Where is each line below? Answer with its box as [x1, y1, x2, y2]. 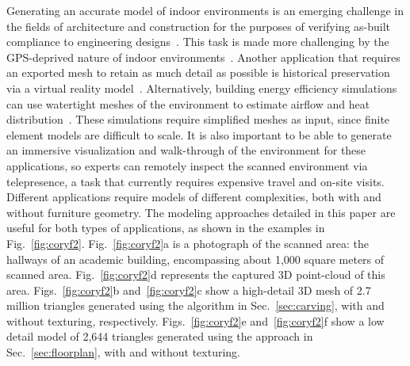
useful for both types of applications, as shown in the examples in [6, 219, 325, 236]
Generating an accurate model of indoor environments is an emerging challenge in [6, 2, 404, 18]
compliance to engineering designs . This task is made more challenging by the [6, 33, 389, 50]
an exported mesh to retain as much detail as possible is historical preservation [6, 64, 390, 81]
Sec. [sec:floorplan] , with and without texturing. [6, 344, 240, 360]
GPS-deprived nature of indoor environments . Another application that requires [6, 48, 400, 65]
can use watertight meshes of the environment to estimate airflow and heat [6, 95, 370, 112]
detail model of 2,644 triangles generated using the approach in [6, 328, 313, 345]
